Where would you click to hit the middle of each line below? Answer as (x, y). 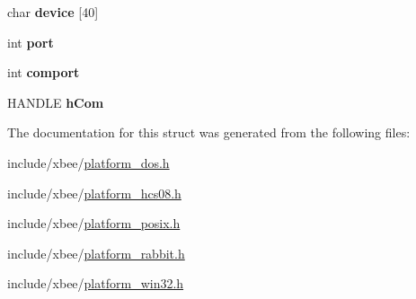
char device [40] (53, 12)
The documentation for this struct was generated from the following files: (209, 132)
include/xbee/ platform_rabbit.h (96, 253)
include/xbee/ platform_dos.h (89, 162)
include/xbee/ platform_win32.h (96, 283)
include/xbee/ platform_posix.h (94, 223)
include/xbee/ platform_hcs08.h (94, 193)
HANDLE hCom (56, 102)
